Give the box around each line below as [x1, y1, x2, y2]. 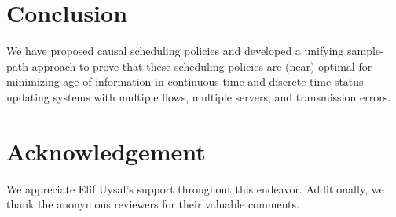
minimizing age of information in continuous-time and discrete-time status [6, 73, 364, 90]
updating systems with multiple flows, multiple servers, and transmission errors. [6, 88, 391, 105]
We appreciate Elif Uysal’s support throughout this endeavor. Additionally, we [6, 180, 384, 197]
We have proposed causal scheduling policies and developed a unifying [6, 42, 344, 59]
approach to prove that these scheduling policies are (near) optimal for [31, 57, 372, 74]
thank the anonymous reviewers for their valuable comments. [6, 196, 299, 212]
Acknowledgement [6, 134, 206, 167]
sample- [346, 42, 384, 59]
